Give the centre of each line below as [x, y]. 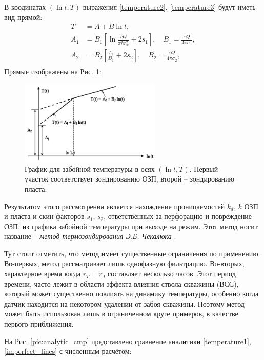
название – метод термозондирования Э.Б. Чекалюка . [90, 236]
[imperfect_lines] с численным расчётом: [68, 351]
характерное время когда [42, 274]
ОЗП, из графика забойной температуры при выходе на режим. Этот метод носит [131, 226]
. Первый [204, 168]
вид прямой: [23, 17]
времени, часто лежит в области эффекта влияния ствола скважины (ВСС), [121, 283]
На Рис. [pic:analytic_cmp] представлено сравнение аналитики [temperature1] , [128, 341]
